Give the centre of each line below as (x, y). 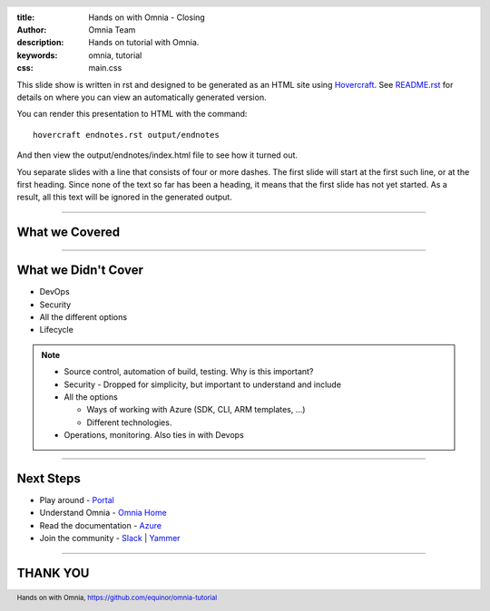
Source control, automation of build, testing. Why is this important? (189, 372)
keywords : (37, 55)
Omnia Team (112, 30)
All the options (91, 397)
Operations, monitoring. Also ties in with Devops (154, 435)
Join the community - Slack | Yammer (110, 538)
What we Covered (69, 233)
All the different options (83, 317)
